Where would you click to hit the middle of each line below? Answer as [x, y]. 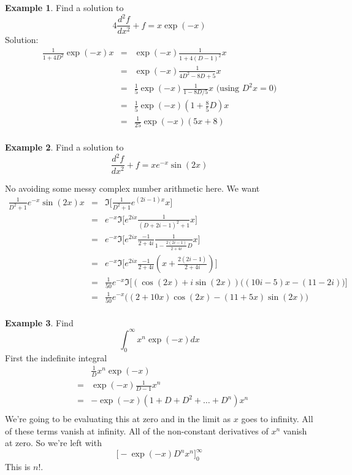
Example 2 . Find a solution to [64, 147]
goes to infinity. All [277, 419]
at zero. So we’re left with [53, 443]
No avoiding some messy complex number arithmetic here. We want [132, 188]
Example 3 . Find [39, 322]
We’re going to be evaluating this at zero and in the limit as [118, 419]
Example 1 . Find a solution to [64, 7]
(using [228, 89]
